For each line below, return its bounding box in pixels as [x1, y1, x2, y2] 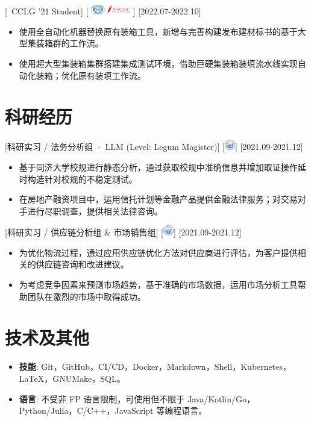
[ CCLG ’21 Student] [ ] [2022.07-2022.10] [5, 5, 201, 17]
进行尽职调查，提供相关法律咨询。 [27, 204, 163, 217]
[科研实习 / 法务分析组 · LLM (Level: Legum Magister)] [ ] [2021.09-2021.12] [5, 140, 303, 153]
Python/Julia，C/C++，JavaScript [19, 404, 154, 417]
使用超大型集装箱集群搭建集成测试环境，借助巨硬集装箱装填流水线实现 [19, 57, 298, 69]
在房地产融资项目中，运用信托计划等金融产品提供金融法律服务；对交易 [19, 193, 298, 205]
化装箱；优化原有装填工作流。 [27, 69, 146, 81]
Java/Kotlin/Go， [187, 392, 255, 405]
